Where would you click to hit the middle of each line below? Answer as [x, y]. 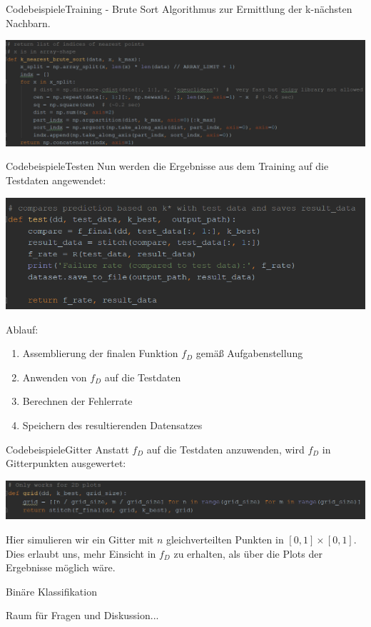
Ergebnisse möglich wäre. [61, 567]
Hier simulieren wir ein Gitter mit [80, 539]
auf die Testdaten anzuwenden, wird [225, 449]
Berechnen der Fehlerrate [77, 401]
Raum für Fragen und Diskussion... [82, 615]
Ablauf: [22, 329]
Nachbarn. [28, 22]
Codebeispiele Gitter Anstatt [67, 449]
